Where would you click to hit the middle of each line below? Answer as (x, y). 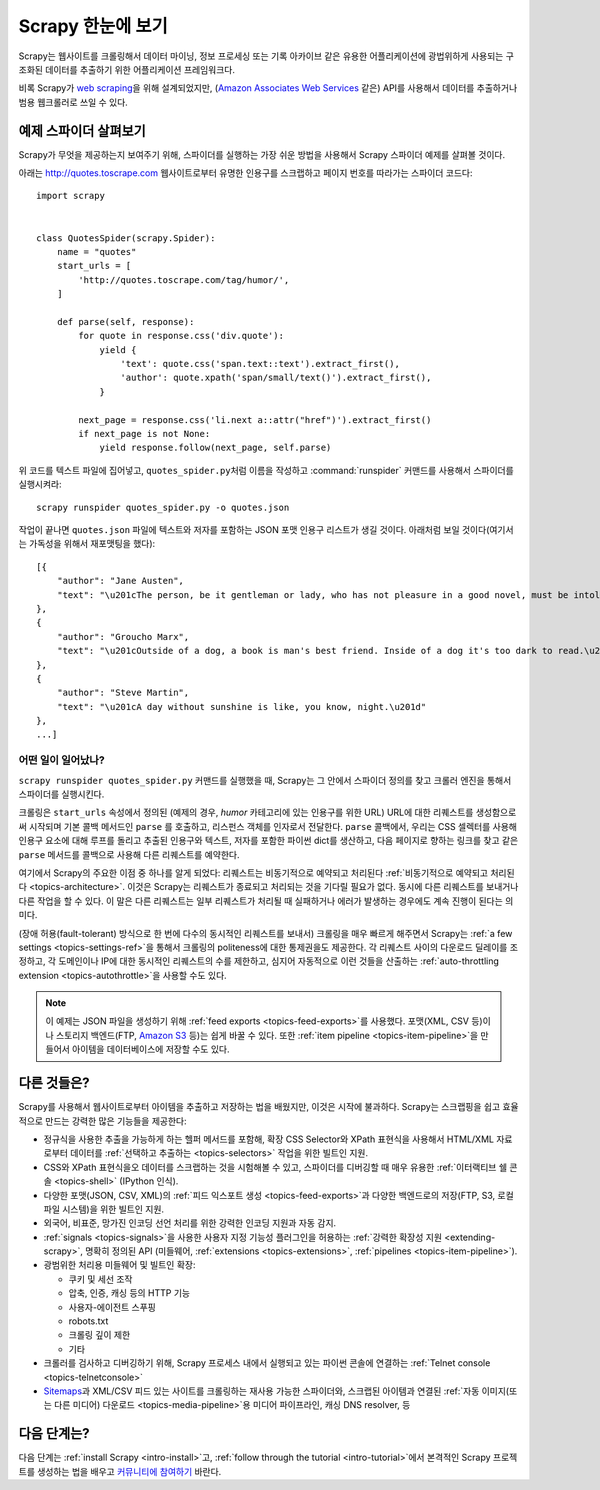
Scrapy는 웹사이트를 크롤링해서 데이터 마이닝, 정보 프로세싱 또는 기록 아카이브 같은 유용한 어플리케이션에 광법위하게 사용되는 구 (266, 56)
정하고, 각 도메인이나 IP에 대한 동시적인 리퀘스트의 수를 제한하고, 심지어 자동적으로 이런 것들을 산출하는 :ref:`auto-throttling (259, 961)
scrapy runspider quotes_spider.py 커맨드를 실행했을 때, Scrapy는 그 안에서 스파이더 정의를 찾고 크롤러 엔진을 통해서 (265, 780)
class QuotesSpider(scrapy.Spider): (126, 238)
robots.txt (88, 1321)
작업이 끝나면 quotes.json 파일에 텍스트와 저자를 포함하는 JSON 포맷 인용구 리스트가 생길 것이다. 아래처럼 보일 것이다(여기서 (266, 529)
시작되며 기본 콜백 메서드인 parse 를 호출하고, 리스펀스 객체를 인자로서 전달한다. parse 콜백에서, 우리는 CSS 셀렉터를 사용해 (272, 826)
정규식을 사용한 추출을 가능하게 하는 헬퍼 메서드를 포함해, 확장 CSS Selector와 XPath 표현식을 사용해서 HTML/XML (269, 1139)
